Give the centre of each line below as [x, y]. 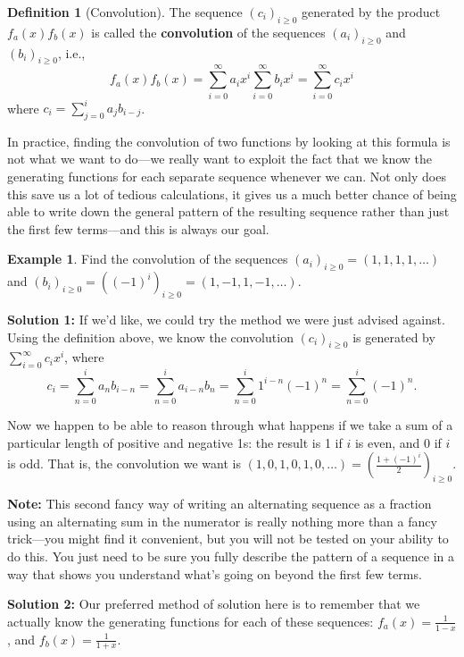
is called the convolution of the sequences [208, 32]
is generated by [394, 337]
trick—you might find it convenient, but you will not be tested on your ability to [228, 539]
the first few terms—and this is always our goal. [138, 228]
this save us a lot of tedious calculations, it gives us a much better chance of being [232, 194]
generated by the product [371, 12]
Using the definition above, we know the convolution [150, 337]
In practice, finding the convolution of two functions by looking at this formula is [229, 141]
